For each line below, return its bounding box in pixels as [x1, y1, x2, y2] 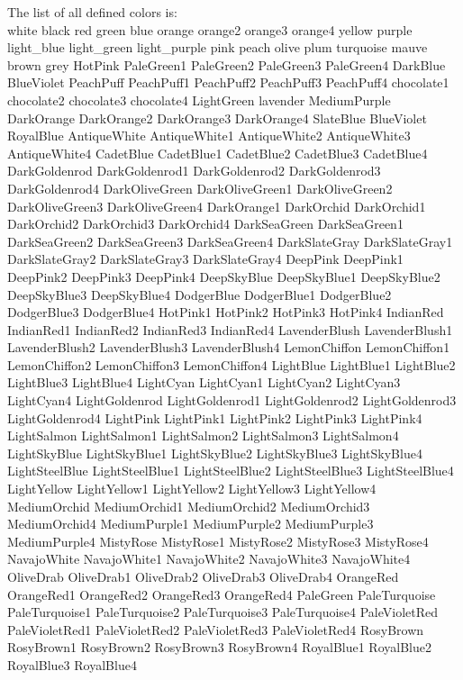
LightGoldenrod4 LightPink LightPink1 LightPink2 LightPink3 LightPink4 [7, 408, 422, 427]
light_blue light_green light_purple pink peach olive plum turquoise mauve [7, 38, 428, 57]
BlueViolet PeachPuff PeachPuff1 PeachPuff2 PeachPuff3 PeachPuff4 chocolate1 [7, 73, 449, 92]
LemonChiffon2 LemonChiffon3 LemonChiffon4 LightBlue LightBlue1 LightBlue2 [7, 355, 456, 374]
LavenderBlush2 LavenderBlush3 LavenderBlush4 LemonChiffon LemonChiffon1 [7, 338, 450, 357]
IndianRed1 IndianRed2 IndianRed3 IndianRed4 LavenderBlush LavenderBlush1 [7, 320, 453, 339]
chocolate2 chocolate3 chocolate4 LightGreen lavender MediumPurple [7, 90, 391, 109]
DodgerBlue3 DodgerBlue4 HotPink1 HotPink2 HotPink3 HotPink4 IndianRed [7, 303, 444, 322]
